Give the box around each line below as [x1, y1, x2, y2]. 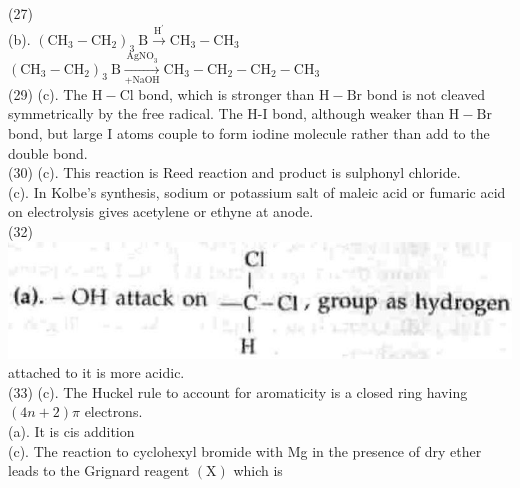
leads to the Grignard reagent [8, 460, 190, 481]
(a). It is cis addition [8, 420, 135, 441]
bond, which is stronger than [138, 83, 315, 104]
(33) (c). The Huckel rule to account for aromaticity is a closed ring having [8, 381, 468, 402]
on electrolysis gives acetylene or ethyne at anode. [8, 201, 314, 222]
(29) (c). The [8, 83, 88, 104]
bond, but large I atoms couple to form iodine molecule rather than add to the [8, 123, 490, 144]
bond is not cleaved [366, 83, 486, 104]
